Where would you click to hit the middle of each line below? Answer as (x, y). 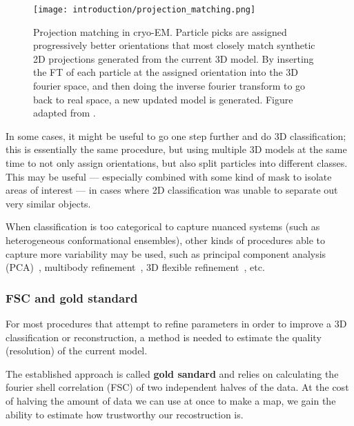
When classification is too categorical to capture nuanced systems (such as (163, 226)
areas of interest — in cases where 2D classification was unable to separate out (172, 190)
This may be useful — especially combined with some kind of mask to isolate (169, 176)
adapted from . (65, 113)
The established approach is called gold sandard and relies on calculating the (172, 373)
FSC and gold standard (72, 297)
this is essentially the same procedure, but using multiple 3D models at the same (176, 149)
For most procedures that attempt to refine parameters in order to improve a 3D (176, 323)
